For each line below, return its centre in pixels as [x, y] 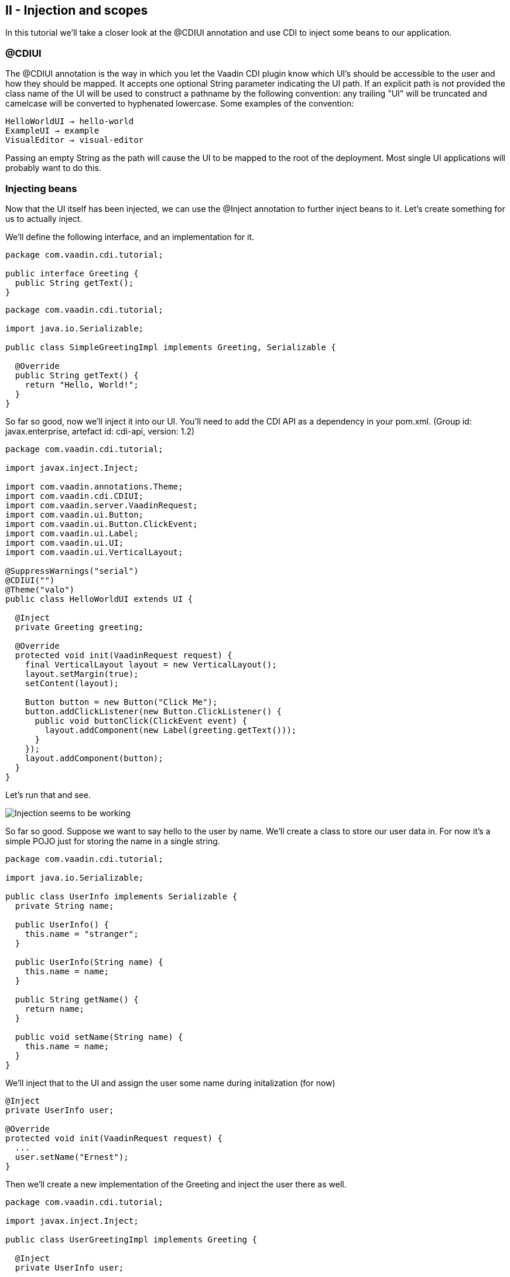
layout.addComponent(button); [94, 758]
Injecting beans [41, 188]
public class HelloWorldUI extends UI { [99, 599]
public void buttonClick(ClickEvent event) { [141, 720]
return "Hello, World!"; [82, 384]
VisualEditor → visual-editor [75, 140]
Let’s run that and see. [48, 795]
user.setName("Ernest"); [72, 1157]
